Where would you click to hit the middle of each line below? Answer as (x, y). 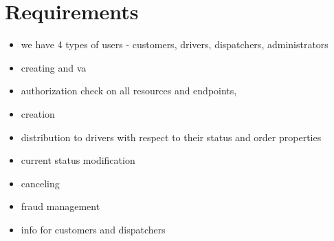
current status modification (78, 160)
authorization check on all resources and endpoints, (129, 91)
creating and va (54, 67)
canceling (40, 183)
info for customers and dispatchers (93, 229)
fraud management (60, 206)
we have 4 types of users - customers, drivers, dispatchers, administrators (175, 44)
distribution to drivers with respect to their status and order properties (171, 137)
